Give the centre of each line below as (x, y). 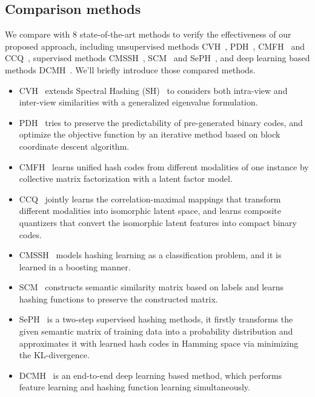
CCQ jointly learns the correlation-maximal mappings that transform (150, 198)
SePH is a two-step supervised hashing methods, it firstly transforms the (156, 319)
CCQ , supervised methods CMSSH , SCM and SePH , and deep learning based (157, 58)
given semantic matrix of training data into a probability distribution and (156, 331)
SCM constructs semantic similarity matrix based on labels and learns (151, 287)
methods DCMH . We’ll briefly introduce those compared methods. (130, 69)
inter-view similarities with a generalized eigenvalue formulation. (138, 102)
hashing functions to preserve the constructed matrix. (118, 299)
